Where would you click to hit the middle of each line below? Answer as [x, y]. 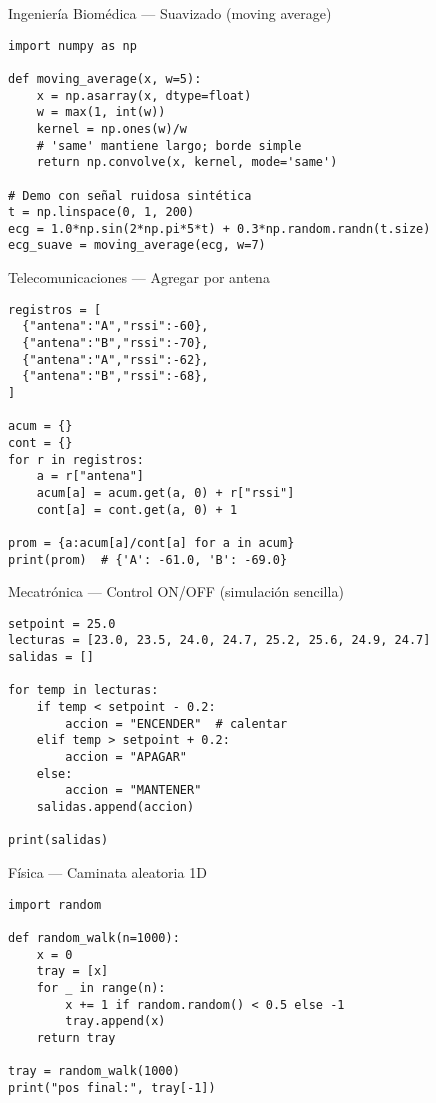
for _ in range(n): [101, 987]
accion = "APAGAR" [126, 757]
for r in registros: [76, 459]
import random [55, 904]
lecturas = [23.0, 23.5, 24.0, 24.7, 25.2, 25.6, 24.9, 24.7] [219, 640]
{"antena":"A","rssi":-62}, [115, 359]
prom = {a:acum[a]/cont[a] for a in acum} [151, 542]
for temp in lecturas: [83, 690]
